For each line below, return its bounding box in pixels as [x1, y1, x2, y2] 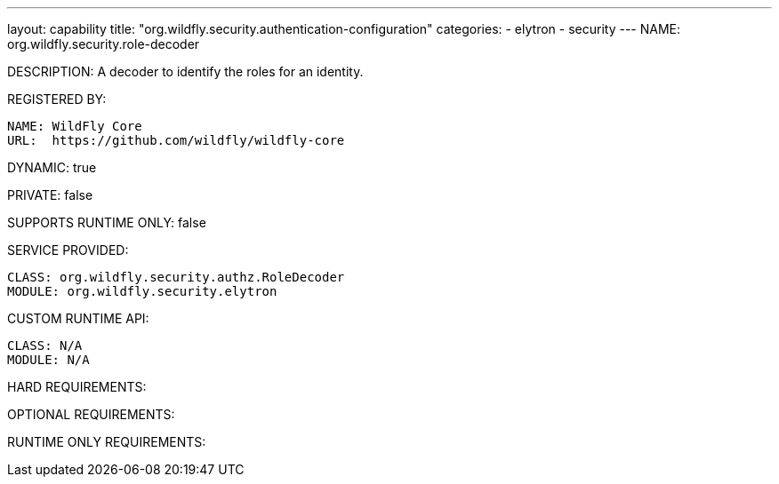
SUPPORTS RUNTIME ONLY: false [7, 215, 206, 230]
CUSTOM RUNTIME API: [7, 311, 149, 326]
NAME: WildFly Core [7, 119, 142, 133]
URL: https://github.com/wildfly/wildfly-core [7, 133, 345, 147]
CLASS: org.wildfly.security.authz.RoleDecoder [7, 270, 345, 284]
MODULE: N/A [7, 353, 90, 367]
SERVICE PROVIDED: [7, 242, 129, 258]
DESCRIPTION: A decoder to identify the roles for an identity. [7, 64, 364, 79]
